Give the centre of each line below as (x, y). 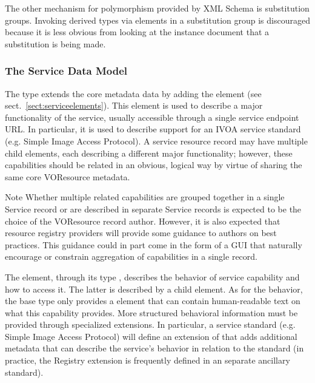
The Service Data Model (66, 71)
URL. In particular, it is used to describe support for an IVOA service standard (153, 129)
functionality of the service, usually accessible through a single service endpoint (152, 117)
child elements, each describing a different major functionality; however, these (149, 153)
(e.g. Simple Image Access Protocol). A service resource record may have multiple (156, 141)
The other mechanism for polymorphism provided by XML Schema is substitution (157, 8)
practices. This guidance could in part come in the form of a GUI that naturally (154, 244)
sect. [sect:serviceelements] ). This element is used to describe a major (134, 105)
